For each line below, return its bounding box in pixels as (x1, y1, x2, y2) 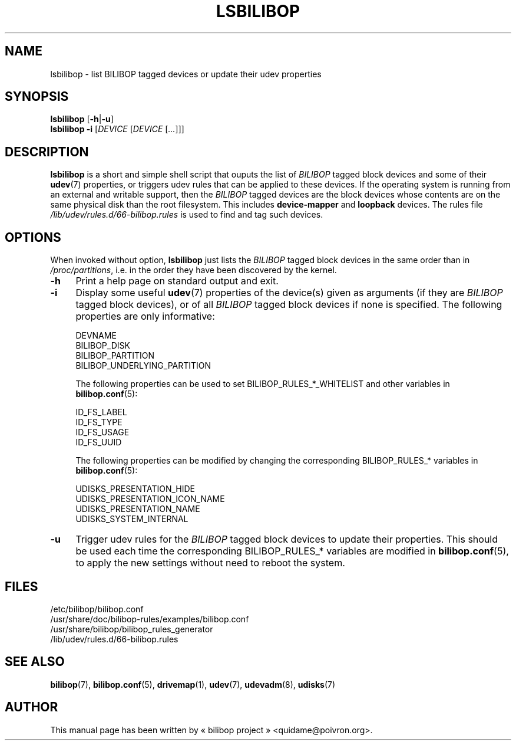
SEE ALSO (5, 654, 65, 669)
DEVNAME (75, 330, 117, 341)
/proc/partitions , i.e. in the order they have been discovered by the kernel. (50, 265, 337, 275)
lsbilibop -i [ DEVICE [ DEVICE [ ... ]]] (50, 124, 184, 134)
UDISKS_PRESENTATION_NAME (75, 504, 200, 514)
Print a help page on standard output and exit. (75, 275, 279, 287)
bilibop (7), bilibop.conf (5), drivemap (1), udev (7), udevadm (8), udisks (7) (50, 679, 336, 690)
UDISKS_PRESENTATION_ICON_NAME (75, 494, 225, 504)
